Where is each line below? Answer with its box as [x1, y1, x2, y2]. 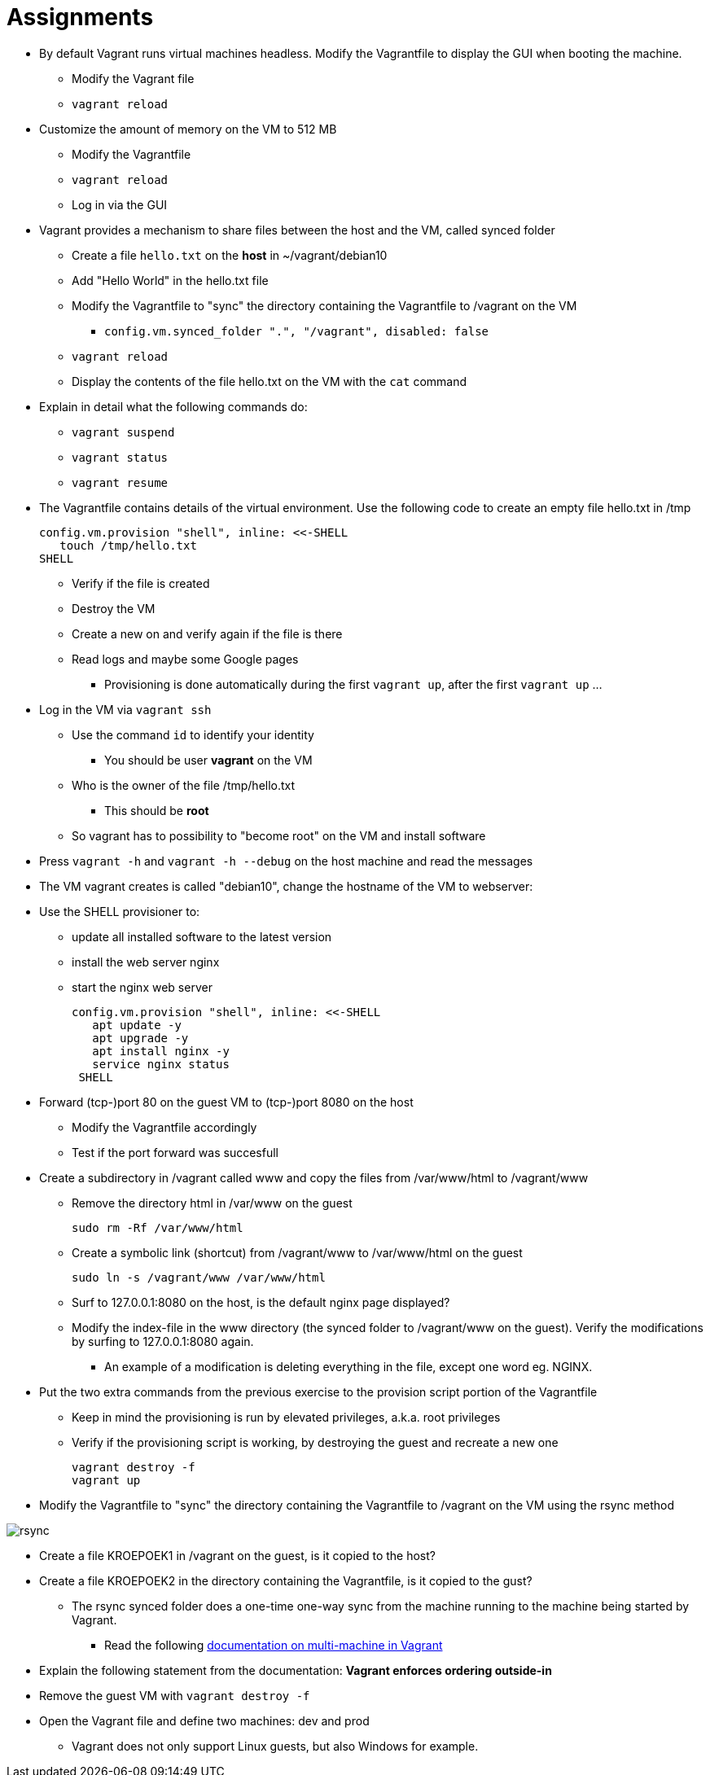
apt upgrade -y [92, 1031, 189, 1045]
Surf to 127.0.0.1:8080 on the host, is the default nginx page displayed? [72, 1295, 450, 1309]
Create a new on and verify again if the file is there [72, 626, 343, 641]
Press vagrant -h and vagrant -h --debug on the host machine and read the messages [39, 853, 533, 868]
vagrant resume [72, 476, 169, 489]
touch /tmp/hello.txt [59, 538, 197, 552]
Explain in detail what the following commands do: [39, 399, 308, 414]
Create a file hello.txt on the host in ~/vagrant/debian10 [72, 248, 388, 262]
